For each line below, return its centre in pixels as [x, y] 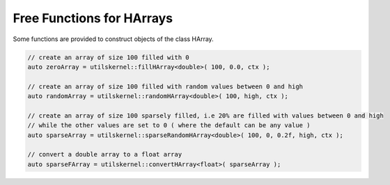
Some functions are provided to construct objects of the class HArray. [113, 39]
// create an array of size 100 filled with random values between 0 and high [165, 86]
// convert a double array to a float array [105, 154]
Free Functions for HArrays [93, 18]
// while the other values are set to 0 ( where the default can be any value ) [169, 126]
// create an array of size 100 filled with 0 [108, 57]
